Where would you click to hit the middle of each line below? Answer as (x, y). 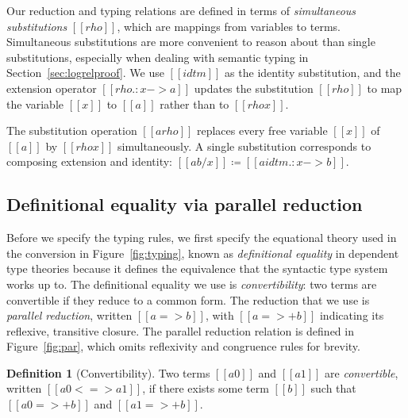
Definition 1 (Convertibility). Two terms (108, 372)
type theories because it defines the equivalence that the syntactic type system (197, 268)
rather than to (194, 104)
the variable (35, 104)
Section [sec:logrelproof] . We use (85, 73)
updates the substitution (254, 88)
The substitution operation (72, 130)
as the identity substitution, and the (313, 73)
